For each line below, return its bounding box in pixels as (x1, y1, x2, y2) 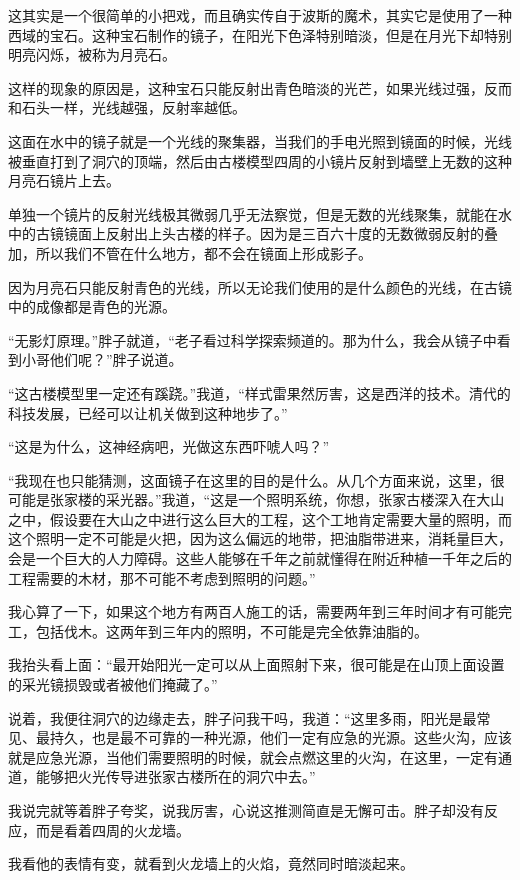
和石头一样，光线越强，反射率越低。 (8, 97, 246, 118)
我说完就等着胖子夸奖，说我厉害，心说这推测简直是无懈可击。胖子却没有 (8, 800, 484, 820)
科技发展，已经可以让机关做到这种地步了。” (8, 402, 288, 423)
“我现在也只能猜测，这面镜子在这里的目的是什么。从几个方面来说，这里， (8, 469, 491, 490)
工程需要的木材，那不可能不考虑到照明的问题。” (8, 567, 316, 588)
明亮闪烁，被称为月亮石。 (8, 44, 176, 65)
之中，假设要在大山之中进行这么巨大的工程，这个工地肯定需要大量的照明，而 (8, 508, 512, 529)
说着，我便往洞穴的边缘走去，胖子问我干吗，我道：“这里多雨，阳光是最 (8, 707, 477, 728)
